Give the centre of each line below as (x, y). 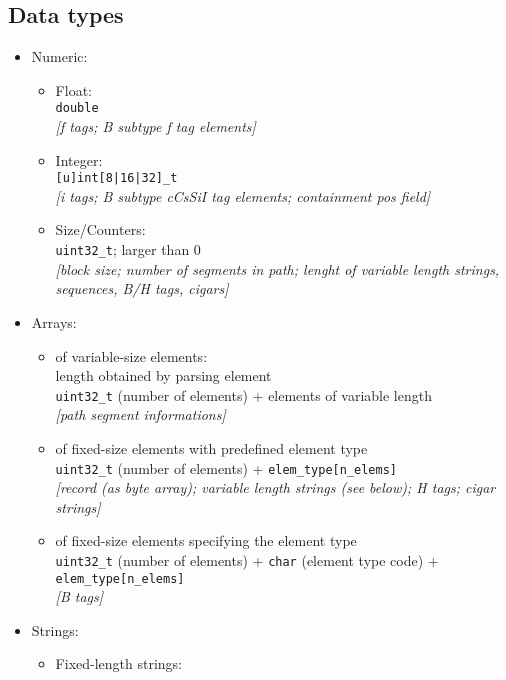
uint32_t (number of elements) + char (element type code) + (247, 559)
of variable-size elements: (131, 355)
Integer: (79, 159)
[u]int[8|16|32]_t (116, 178)
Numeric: (59, 56)
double (77, 108)
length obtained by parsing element (163, 375)
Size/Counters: (100, 229)
